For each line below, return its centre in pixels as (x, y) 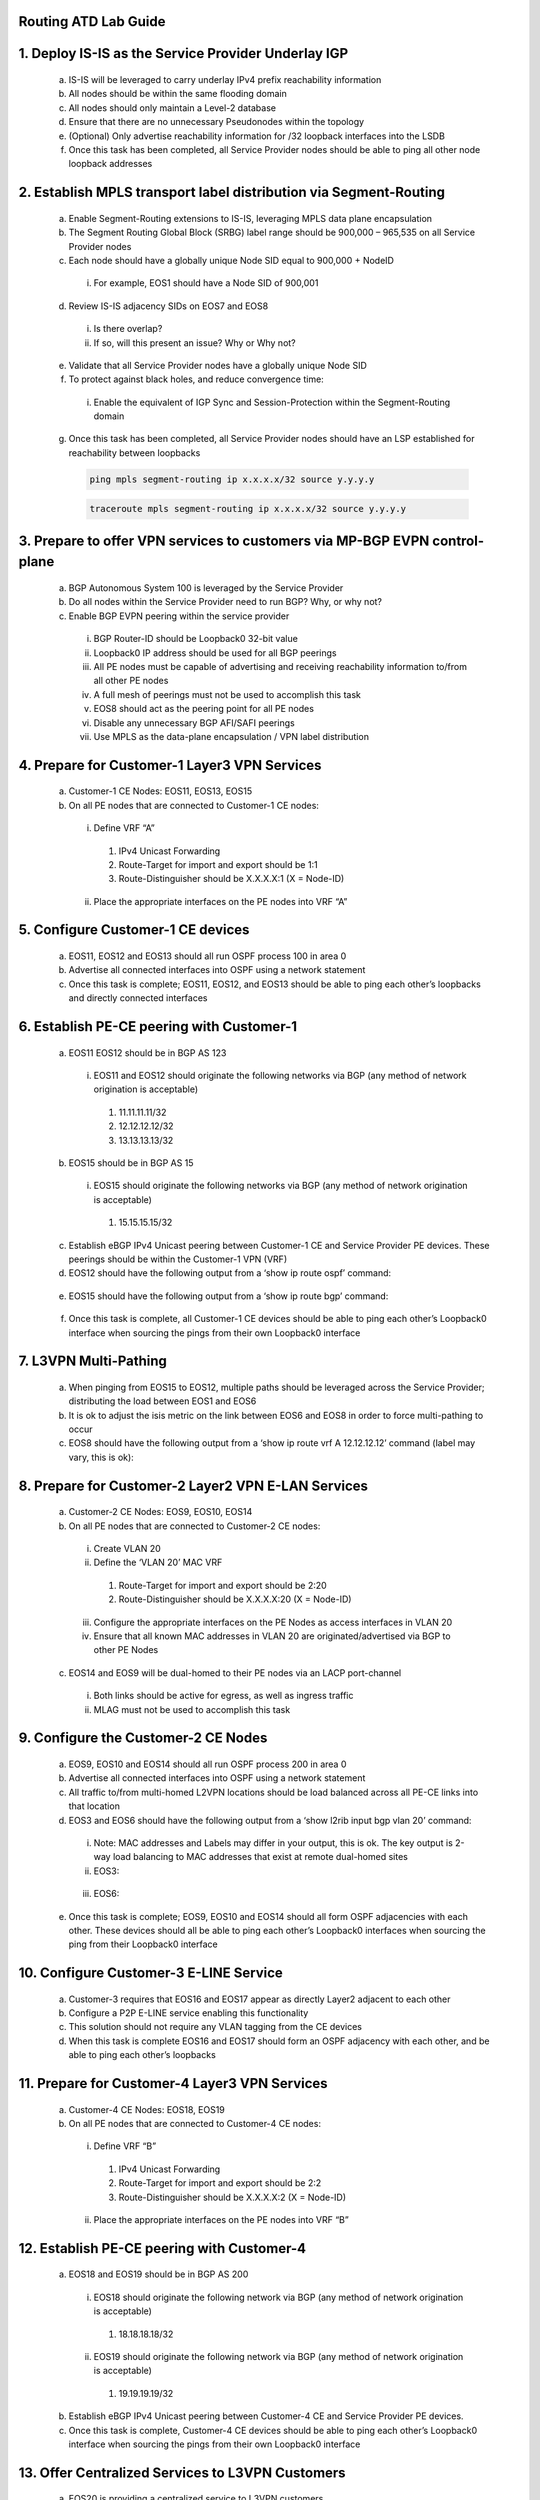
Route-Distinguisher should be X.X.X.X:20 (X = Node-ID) (235, 1599)
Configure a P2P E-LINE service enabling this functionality (188, 2013)
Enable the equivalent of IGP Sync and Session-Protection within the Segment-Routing (271, 402)
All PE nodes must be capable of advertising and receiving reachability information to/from (280, 666)
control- (458, 540)
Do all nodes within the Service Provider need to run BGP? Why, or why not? (225, 602)
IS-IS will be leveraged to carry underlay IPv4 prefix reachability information (225, 80)
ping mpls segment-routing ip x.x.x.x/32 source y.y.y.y (232, 479)
